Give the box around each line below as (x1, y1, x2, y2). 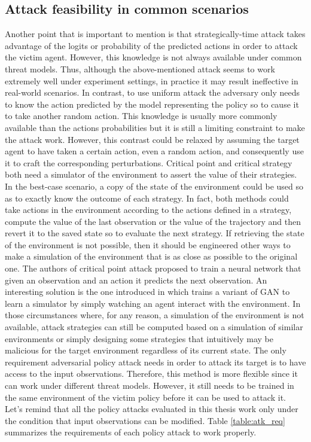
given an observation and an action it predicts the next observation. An (5, 273, 267, 286)
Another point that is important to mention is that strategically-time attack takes (5, 28, 306, 40)
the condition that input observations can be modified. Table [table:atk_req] (5, 414, 285, 426)
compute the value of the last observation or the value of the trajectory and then (5, 215, 301, 227)
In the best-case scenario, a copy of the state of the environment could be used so (5, 179, 304, 192)
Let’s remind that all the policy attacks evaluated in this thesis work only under (5, 403, 298, 415)
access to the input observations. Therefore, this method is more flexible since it (5, 367, 298, 380)
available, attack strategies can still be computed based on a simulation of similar (5, 321, 303, 333)
